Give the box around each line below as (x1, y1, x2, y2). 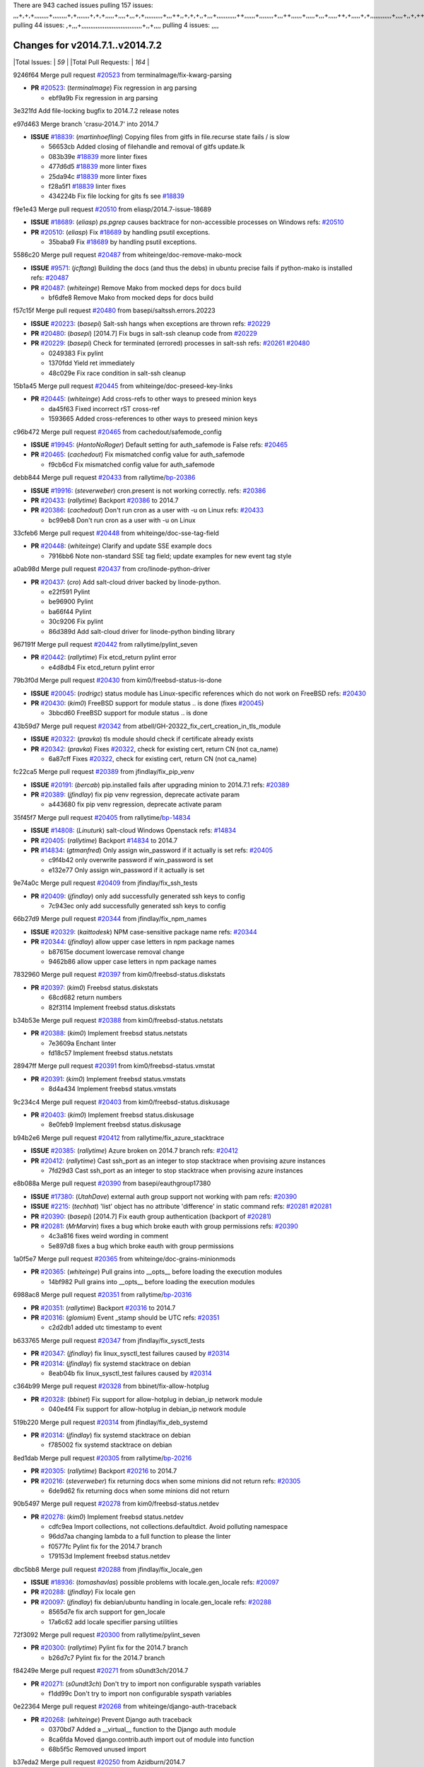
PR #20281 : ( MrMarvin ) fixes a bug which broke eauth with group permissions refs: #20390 (30, 1221, 298, 1230)
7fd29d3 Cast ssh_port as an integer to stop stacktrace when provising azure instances (48, 1166, 303, 1175)
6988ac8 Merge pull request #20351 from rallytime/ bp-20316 (13, 1291, 192, 1299)
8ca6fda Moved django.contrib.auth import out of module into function (48, 1735, 254, 1744)
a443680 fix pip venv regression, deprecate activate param (48, 800, 222, 809)
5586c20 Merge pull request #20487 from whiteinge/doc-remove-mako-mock (13, 251, 242, 259)
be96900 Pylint (48, 597, 93, 606)
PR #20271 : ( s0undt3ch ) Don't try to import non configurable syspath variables (30, 1679, 261, 1688)
